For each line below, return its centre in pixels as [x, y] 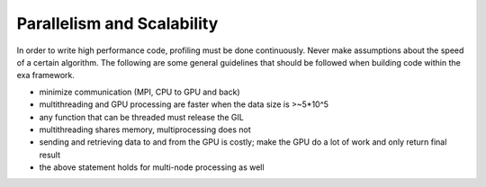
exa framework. [46, 76]
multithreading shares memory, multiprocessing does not [145, 129]
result [50, 155]
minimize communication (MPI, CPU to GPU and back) [139, 92]
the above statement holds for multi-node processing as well [152, 167]
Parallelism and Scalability [117, 23]
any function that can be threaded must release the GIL [142, 117]
